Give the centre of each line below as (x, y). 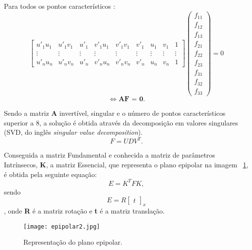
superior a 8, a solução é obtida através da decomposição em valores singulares (121, 122)
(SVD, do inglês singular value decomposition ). (73, 132)
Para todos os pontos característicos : (60, 6)
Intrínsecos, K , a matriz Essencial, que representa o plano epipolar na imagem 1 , (126, 164)
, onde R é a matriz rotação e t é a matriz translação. (84, 210)
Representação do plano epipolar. (73, 242)
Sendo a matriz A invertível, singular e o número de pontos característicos (115, 113)
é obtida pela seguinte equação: (51, 174)
